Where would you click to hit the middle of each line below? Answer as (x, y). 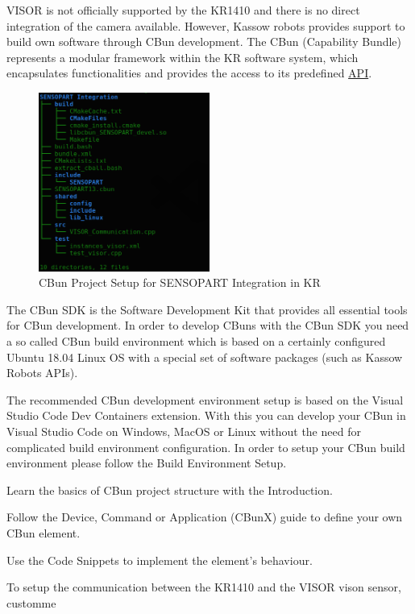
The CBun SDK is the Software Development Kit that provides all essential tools (207, 309)
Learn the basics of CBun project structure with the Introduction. (170, 490)
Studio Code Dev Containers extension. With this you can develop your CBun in (206, 415)
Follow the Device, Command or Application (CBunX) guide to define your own (205, 517)
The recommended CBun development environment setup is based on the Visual (205, 399)
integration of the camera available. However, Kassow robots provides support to (206, 25)
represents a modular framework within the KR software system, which (183, 57)
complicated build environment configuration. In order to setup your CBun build (206, 447)
